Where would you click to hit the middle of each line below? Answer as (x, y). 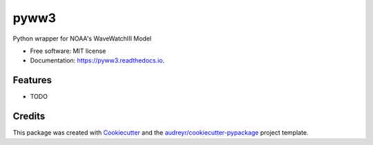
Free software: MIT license (68, 51)
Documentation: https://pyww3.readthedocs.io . (97, 60)
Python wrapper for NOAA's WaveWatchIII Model (82, 38)
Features (32, 80)
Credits (29, 116)
